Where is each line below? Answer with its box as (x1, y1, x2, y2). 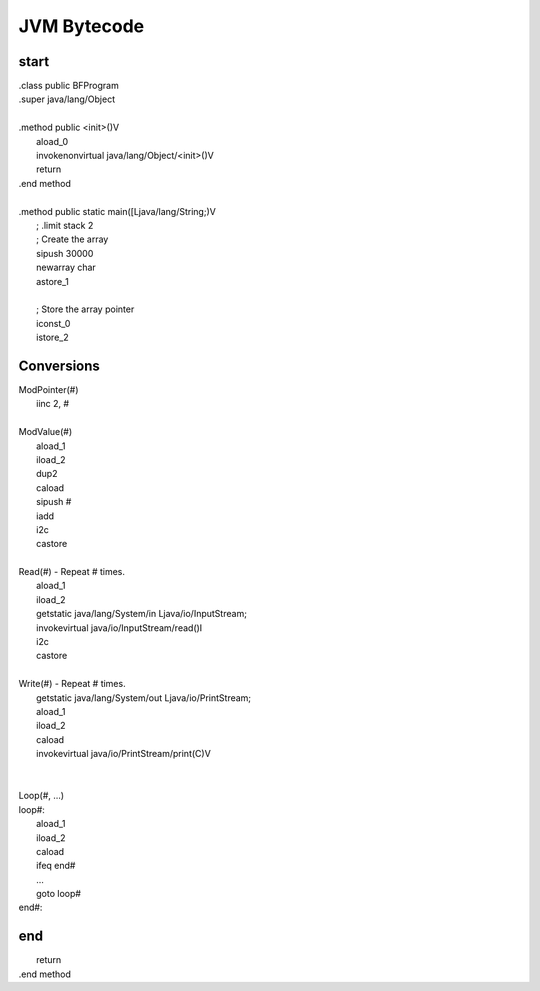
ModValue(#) (18, 426, 73, 438)
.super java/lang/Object (18, 93, 115, 105)
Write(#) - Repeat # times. (18, 678, 126, 690)
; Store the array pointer (36, 303, 135, 315)
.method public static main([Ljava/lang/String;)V (18, 205, 217, 217)
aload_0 (36, 135, 69, 147)
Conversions (18, 357, 100, 374)
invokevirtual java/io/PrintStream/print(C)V (36, 748, 212, 760)
